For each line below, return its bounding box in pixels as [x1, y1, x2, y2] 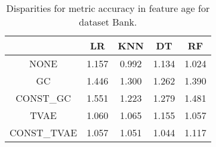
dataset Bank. [79, 15, 137, 29]
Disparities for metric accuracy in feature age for [6, 1, 210, 15]
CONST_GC [16, 91, 71, 105]
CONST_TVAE [10, 126, 78, 139]
